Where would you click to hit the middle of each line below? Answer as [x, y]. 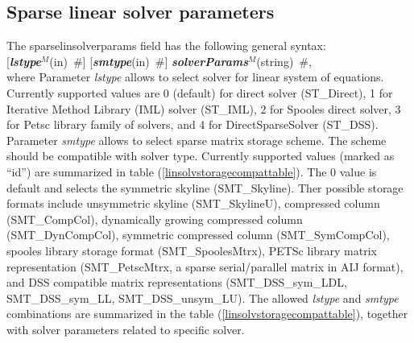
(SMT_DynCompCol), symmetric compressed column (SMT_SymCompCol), [198, 235]
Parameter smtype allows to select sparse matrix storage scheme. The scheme [197, 140]
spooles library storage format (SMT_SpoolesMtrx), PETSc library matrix [192, 250]
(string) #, [284, 61]
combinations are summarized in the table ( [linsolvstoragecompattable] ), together [207, 314]
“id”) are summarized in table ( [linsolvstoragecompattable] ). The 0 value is [192, 171]
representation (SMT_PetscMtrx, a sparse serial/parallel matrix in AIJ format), [205, 266]
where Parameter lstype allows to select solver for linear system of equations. [195, 77]
